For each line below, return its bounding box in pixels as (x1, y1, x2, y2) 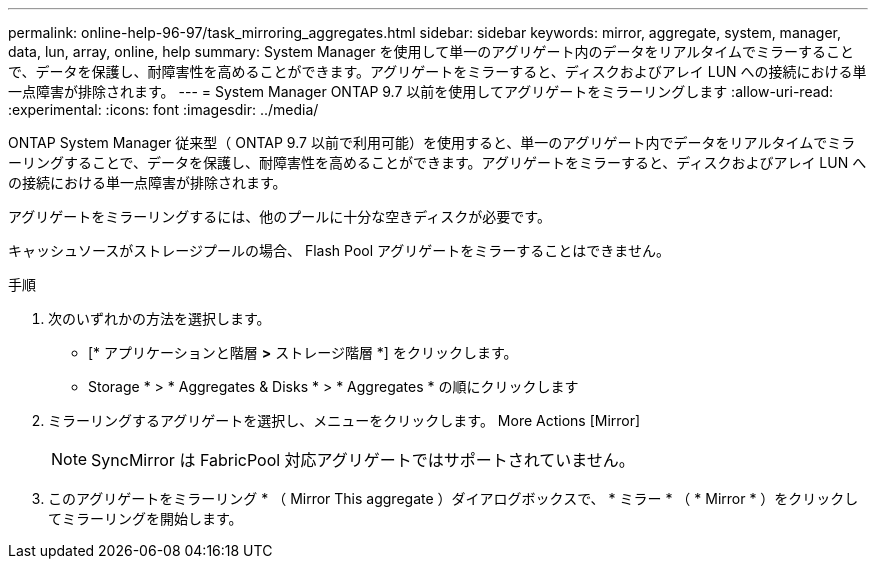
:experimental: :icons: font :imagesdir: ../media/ (8, 101, 319, 118)
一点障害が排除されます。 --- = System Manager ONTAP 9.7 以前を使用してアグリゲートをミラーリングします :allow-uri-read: (8, 83, 834, 100)
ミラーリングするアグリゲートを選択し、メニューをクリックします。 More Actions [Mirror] (48, 412, 641, 429)
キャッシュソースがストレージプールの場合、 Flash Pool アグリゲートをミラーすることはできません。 (8, 242, 670, 259)
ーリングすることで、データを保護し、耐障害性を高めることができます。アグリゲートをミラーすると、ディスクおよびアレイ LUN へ (8, 154, 867, 171)
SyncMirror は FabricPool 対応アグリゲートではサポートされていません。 (91, 450, 635, 470)
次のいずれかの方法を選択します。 (48, 310, 271, 327)
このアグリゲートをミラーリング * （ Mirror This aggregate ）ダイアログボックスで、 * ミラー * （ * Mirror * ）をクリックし (48, 490, 859, 507)
